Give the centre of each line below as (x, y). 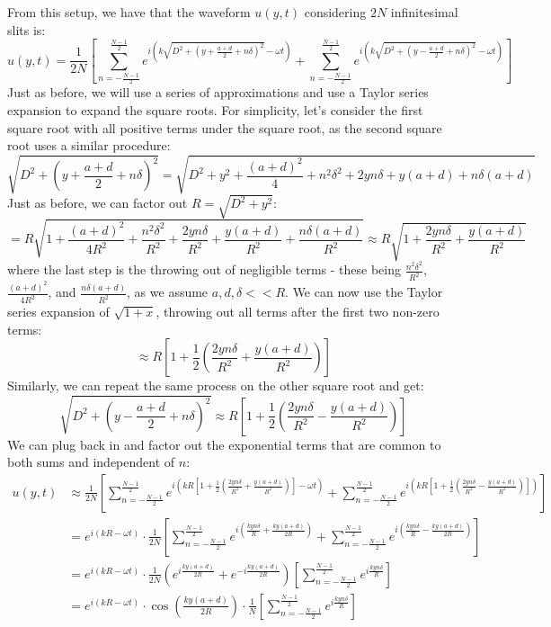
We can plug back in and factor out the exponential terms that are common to (224, 444)
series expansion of (58, 312)
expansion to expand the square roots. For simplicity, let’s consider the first (215, 109)
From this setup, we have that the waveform (129, 12)
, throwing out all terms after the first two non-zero (298, 312)
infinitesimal (424, 12)
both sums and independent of (91, 462)
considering (335, 12)
